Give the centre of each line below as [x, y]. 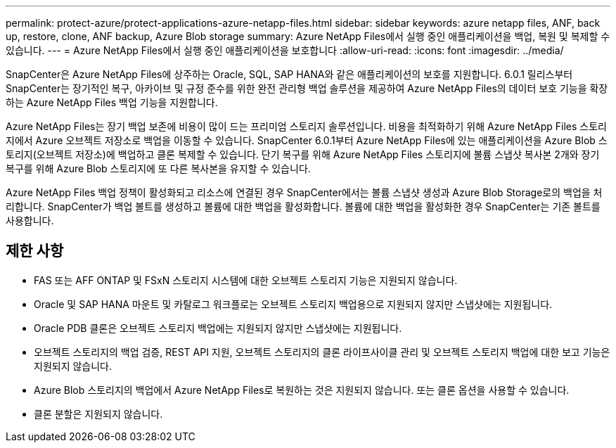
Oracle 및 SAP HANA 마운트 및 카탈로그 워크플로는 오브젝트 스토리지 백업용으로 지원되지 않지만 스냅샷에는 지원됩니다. [293, 304]
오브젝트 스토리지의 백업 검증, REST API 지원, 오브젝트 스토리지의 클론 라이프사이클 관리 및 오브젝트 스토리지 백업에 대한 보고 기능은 [322, 352]
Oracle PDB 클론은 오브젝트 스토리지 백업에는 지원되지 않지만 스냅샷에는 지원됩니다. [218, 328]
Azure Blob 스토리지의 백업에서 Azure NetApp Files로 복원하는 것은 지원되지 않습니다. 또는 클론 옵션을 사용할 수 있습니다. [302, 390]
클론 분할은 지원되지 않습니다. [98, 414]
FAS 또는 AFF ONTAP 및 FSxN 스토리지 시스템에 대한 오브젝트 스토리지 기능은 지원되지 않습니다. [246, 280]
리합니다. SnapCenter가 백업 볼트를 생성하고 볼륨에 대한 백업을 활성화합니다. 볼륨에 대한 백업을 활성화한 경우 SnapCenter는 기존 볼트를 [303, 206]
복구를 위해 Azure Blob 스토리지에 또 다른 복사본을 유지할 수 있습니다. [158, 168]
